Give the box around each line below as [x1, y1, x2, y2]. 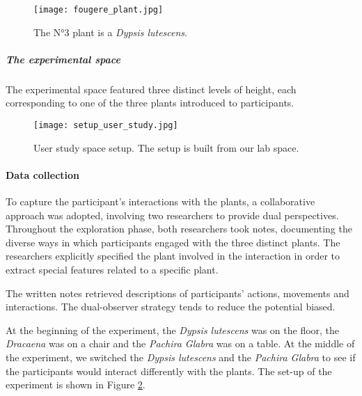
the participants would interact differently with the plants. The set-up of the [6, 363, 332, 378]
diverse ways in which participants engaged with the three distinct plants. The [6, 235, 340, 249]
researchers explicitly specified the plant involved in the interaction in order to [6, 248, 340, 263]
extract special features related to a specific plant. [6, 262, 219, 277]
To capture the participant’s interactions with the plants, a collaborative [6, 194, 315, 209]
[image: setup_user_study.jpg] [33, 120, 178, 130]
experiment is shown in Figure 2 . [6, 377, 145, 392]
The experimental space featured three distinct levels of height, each [6, 81, 297, 96]
